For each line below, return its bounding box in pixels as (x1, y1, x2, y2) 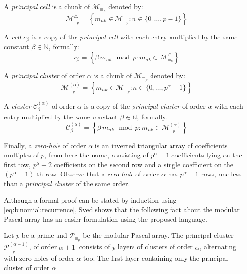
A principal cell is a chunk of (4, 1, 90, 11)
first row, (4, 159, 31, 169)
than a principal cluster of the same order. (4, 178, 130, 188)
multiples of (4, 150, 39, 160)
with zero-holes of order (4, 253, 75, 263)
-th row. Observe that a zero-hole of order (34, 169, 159, 179)
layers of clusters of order (117, 241, 193, 252)
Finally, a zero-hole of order (4, 140, 86, 150)
